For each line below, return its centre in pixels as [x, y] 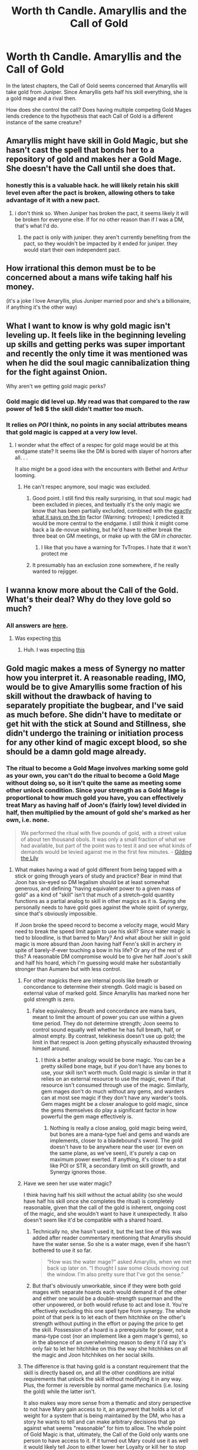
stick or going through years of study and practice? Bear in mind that [98, 876]
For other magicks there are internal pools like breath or [91, 980]
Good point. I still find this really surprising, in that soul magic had [112, 499]
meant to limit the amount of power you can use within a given [108, 1017]
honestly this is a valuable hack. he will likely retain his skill [93, 186]
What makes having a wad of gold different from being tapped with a [98, 869]
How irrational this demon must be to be [81, 268]
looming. [25, 475]
